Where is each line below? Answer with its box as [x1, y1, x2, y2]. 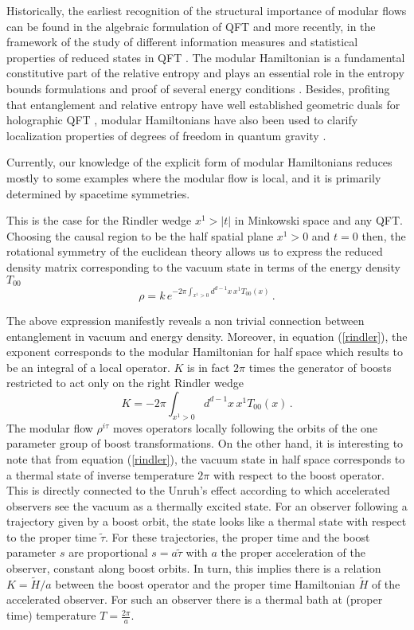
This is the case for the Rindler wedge [6, 212, 192, 229]
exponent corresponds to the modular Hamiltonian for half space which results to [6, 343, 403, 360]
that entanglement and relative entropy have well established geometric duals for [6, 96, 400, 112]
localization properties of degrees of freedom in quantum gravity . [6, 127, 326, 143]
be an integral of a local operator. [6, 358, 170, 375]
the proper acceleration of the [221, 544, 365, 561]
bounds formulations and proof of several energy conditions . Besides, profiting [6, 80, 390, 96]
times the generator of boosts [248, 358, 392, 375]
